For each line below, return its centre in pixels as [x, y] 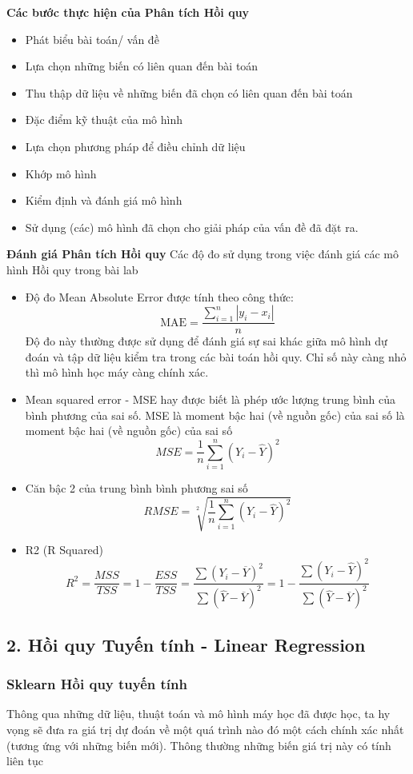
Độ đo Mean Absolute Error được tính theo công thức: [159, 296]
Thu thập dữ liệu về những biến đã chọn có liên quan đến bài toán [189, 92]
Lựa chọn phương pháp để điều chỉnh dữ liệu [135, 146]
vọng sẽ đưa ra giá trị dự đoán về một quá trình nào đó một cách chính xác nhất [205, 730]
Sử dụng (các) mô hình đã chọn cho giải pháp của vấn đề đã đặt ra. [192, 227]
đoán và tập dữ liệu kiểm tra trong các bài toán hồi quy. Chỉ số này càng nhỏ [216, 356]
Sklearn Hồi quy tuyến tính [97, 684]
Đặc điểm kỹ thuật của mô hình [104, 120]
